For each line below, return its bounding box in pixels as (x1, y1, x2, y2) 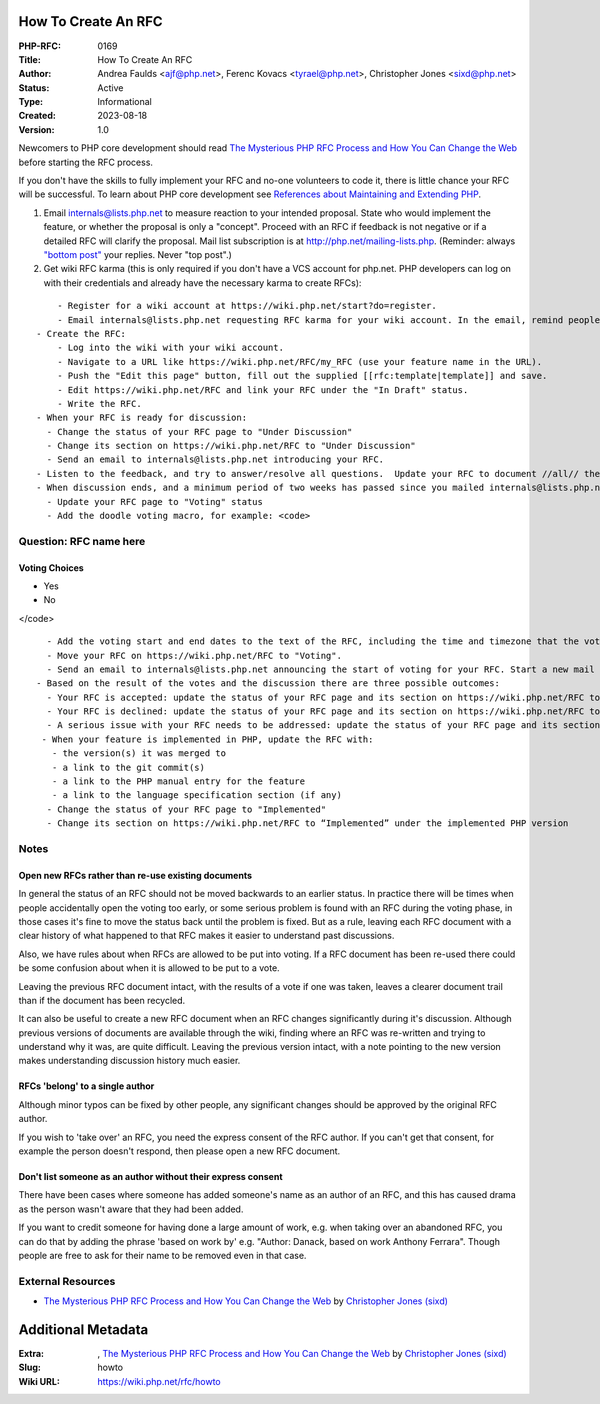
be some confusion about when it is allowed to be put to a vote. (18, 962, 280, 974)
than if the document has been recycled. (18, 994, 186, 1006)
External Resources (18, 1274, 116, 1288)
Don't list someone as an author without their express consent (18, 1171, 284, 1183)
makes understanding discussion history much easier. (18, 1055, 241, 1067)
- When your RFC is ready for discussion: (36, 412, 248, 424)
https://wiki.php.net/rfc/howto (97, 1375, 222, 1387)
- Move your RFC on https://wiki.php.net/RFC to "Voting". (46, 650, 342, 661)
